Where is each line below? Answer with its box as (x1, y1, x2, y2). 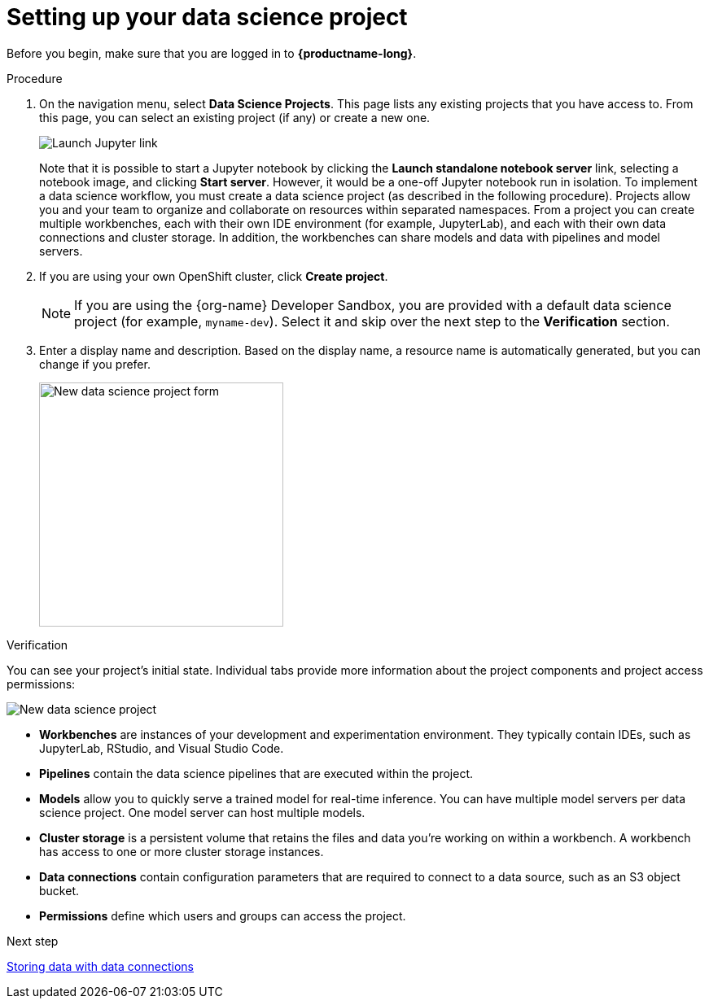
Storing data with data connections (7, 959, 194, 973)
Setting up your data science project (7, 3, 408, 31)
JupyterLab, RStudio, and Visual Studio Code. (39, 741, 284, 755)
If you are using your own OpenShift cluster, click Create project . (39, 269, 388, 283)
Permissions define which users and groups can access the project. (39, 908, 406, 923)
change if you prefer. (39, 356, 151, 371)
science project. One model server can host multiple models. (39, 805, 365, 819)
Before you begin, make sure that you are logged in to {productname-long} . (7, 46, 417, 60)
